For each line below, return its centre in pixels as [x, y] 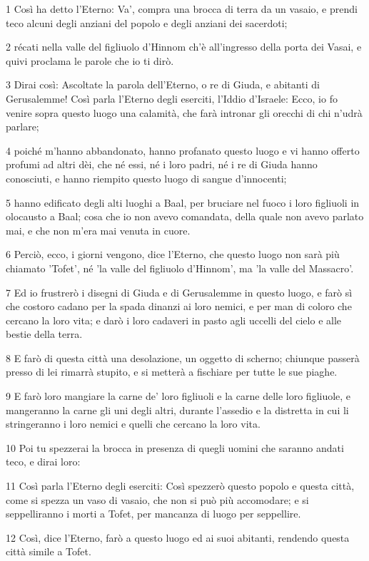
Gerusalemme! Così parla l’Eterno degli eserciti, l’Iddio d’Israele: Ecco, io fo [172, 98]
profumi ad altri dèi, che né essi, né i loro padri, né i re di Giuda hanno [162, 164]
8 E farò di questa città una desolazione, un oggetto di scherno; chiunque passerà [183, 357]
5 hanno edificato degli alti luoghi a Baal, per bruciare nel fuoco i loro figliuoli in [183, 202]
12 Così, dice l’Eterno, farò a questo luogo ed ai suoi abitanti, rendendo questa [178, 537]
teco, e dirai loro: [43, 462]
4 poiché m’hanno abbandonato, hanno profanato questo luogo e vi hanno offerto [183, 150]
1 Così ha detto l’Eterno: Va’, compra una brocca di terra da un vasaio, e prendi [182, 9]
